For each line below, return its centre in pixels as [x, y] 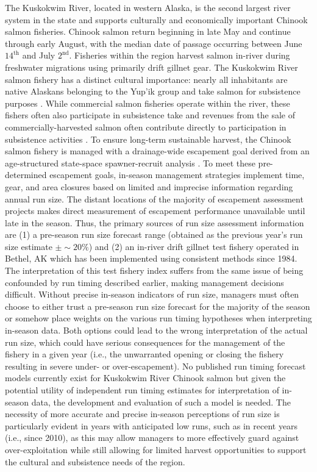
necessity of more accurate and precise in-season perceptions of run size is [142, 414]
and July [39, 55]
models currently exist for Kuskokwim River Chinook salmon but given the [145, 378]
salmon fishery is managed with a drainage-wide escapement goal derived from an [157, 151]
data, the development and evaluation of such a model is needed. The [161, 402]
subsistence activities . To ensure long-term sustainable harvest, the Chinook [148, 139]
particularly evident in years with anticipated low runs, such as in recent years [151, 425]
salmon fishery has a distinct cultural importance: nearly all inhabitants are [146, 79]
